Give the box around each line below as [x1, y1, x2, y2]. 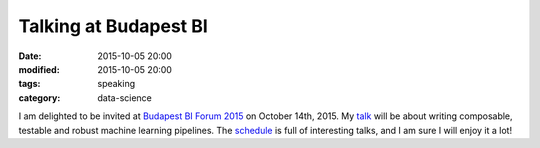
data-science [97, 91, 152, 104]
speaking [97, 78, 136, 90]
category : [18, 91, 61, 104]
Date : [18, 50, 42, 62]
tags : [18, 78, 41, 90]
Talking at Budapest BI [18, 15, 209, 37]
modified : [18, 63, 60, 75]
